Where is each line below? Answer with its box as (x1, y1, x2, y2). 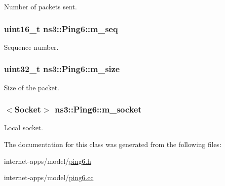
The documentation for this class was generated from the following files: (4, 139, 222, 149)
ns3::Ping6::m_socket (55, 103, 142, 115)
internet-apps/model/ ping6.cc (4, 172, 94, 183)
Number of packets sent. (4, 1, 77, 11)
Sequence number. (4, 41, 59, 52)
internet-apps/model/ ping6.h (4, 155, 91, 166)
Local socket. (4, 122, 43, 133)
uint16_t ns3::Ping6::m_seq (4, 22, 118, 35)
